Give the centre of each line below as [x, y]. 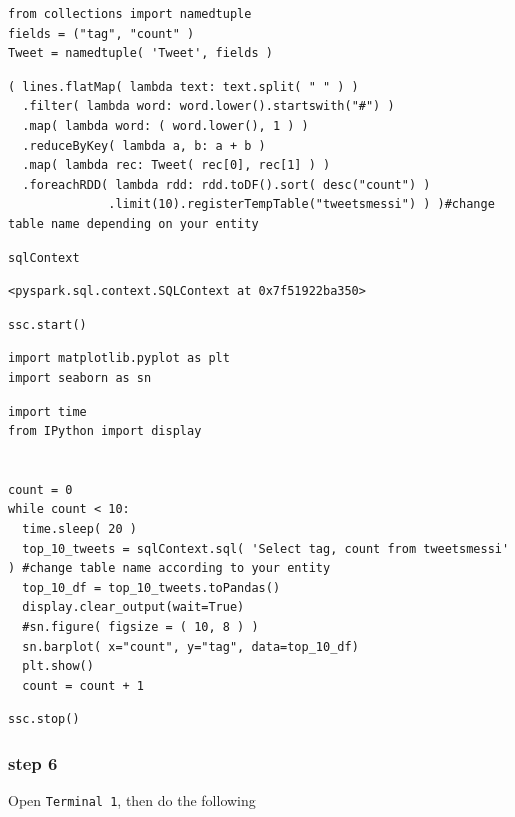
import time [47, 411]
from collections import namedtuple [130, 14]
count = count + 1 [83, 685]
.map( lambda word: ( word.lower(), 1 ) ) [165, 125]
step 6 [33, 762]
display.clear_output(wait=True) [133, 607]
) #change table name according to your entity [169, 568]
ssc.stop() [44, 719]
